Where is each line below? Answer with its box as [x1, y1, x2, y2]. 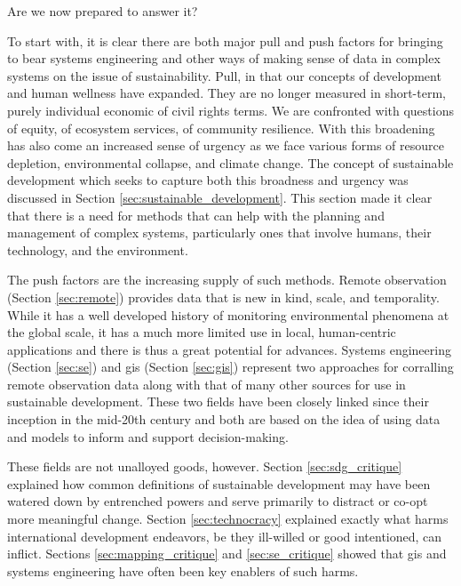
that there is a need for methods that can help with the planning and [7, 205, 385, 224]
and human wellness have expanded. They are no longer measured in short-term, [7, 84, 446, 102]
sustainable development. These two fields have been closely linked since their [7, 392, 429, 411]
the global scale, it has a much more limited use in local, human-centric [7, 323, 396, 341]
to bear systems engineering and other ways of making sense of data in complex [7, 49, 441, 68]
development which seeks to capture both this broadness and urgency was [7, 171, 409, 189]
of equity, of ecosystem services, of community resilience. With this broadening [7, 118, 435, 137]
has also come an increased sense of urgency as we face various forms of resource [7, 136, 444, 155]
